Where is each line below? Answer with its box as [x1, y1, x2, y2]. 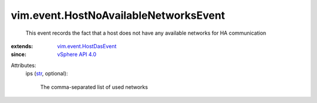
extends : [11, 42, 33, 49]
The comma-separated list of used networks [40, 83, 148, 91]
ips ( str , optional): [25, 70, 68, 77]
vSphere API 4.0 [57, 51, 97, 58]
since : [11, 51, 26, 58]
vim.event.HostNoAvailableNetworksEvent [11, 9, 225, 22]
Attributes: [11, 62, 36, 69]
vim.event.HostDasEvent [57, 42, 117, 49]
